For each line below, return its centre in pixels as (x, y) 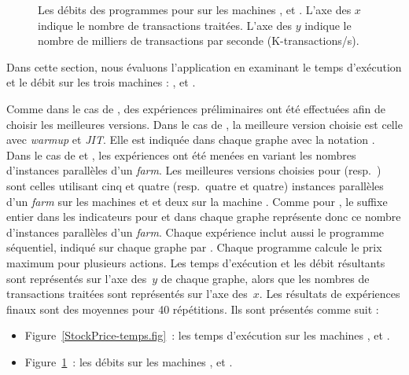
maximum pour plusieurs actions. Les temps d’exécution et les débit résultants (196, 262)
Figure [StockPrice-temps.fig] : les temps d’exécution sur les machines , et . (207, 335)
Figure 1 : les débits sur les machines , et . (129, 361)
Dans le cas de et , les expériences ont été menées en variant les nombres (181, 154)
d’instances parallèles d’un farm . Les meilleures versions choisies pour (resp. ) (194, 170)
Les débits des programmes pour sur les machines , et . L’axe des (195, 9)
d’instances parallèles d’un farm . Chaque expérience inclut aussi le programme (195, 232)
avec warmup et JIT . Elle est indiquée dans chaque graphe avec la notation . (191, 140)
